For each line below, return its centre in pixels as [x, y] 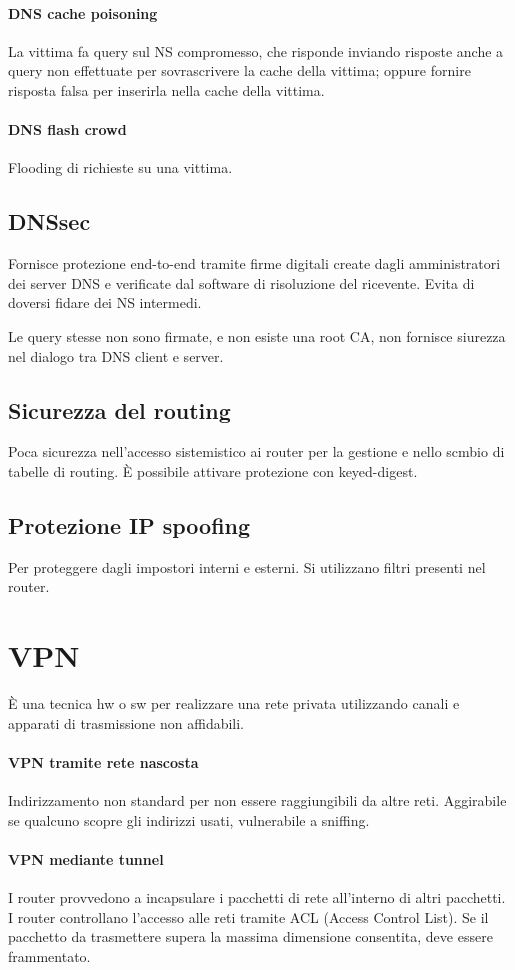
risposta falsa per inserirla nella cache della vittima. [166, 89]
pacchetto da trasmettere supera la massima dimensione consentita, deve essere [250, 936]
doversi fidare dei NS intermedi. [105, 302]
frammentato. [49, 955]
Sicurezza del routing [119, 409]
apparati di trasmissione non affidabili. [126, 722]
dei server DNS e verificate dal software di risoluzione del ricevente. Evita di [241, 282]
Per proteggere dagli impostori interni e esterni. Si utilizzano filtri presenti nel [247, 566]
